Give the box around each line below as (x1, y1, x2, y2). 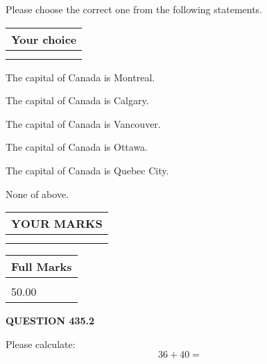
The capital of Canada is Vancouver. (6, 116, 161, 131)
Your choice (11, 31, 77, 47)
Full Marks (11, 258, 72, 275)
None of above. (6, 186, 69, 201)
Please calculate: (6, 336, 76, 351)
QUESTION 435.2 (6, 313, 95, 328)
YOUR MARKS (11, 215, 103, 232)
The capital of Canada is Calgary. (6, 93, 149, 108)
